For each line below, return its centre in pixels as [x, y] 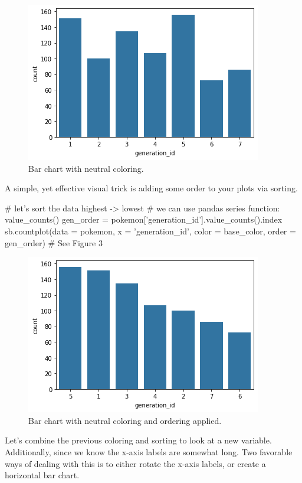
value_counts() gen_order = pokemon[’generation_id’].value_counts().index [144, 219]
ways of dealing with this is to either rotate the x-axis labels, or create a [135, 463]
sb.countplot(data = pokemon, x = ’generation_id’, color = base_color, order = [150, 231]
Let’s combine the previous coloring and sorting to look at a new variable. [138, 440]
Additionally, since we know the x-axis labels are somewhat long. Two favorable [149, 451]
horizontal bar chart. [42, 475]
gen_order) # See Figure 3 [54, 242]
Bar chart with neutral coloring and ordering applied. [125, 420]
